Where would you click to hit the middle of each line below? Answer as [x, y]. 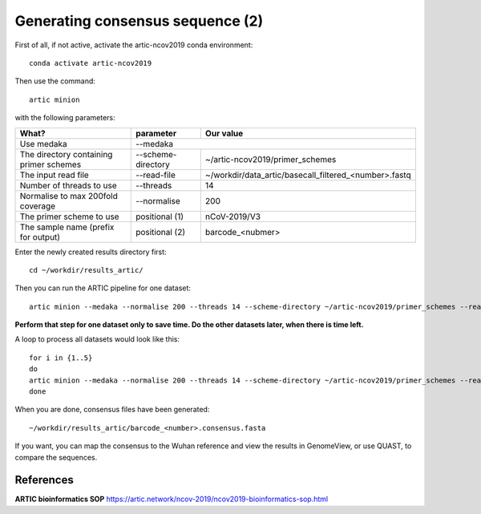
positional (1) [160, 217]
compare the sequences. [56, 457]
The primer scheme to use [69, 217]
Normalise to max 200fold [69, 196]
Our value [224, 133]
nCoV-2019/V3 [232, 217]
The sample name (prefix [67, 227]
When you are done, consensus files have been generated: [112, 410]
